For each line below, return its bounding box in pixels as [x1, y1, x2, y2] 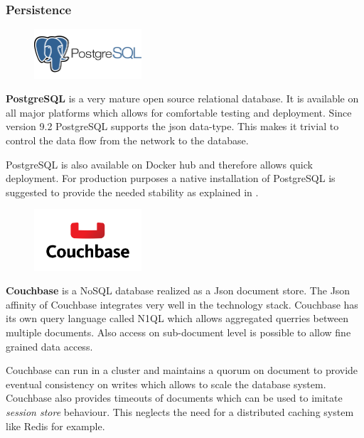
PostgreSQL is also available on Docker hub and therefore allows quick [6, 156, 313, 171]
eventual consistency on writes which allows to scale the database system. [6, 376, 326, 391]
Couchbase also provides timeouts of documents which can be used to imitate [6, 390, 343, 405]
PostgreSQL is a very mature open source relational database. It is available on [6, 91, 359, 106]
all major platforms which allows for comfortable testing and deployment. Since [6, 105, 352, 119]
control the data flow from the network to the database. [6, 132, 249, 147]
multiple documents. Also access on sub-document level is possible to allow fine [6, 325, 351, 340]
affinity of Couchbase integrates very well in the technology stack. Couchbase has [6, 297, 358, 311]
